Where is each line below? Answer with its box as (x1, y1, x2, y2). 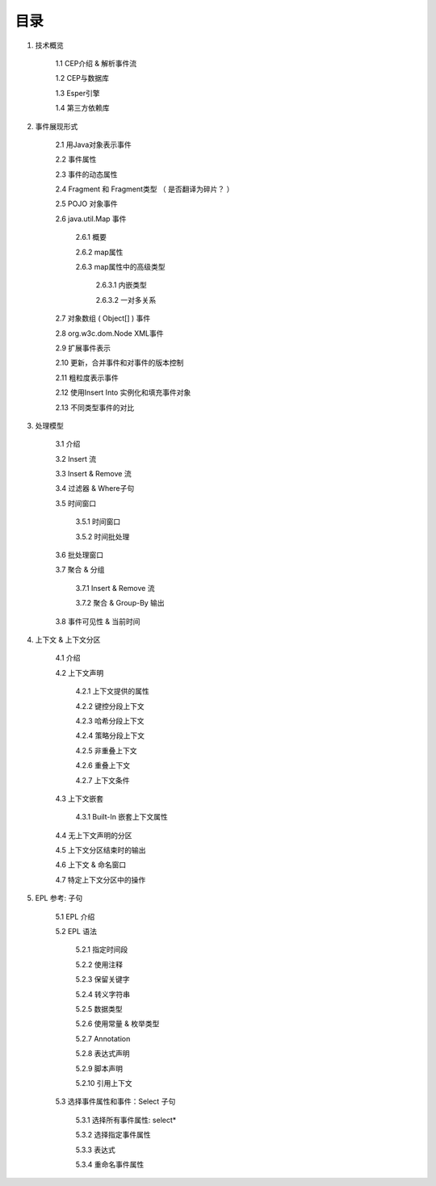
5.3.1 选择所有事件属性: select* (75, 1115, 177, 1125)
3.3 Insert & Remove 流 (55, 469, 132, 479)
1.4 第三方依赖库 (55, 103, 110, 113)
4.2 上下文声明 (55, 668, 104, 677)
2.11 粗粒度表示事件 (55, 372, 119, 383)
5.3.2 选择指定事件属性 (75, 1130, 151, 1140)
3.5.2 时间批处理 (75, 531, 130, 541)
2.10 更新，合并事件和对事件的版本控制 (55, 358, 184, 367)
